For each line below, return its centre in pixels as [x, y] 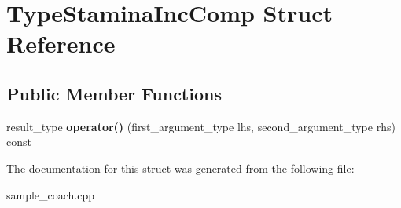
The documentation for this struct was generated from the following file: [180, 168]
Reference [61, 44]
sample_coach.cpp [51, 194]
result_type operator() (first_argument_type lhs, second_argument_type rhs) [201, 126]
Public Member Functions [114, 93]
